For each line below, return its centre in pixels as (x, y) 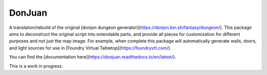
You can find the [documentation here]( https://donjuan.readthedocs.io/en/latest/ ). (93, 57)
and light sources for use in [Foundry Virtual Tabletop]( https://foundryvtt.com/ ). (90, 48)
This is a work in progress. (36, 66)
